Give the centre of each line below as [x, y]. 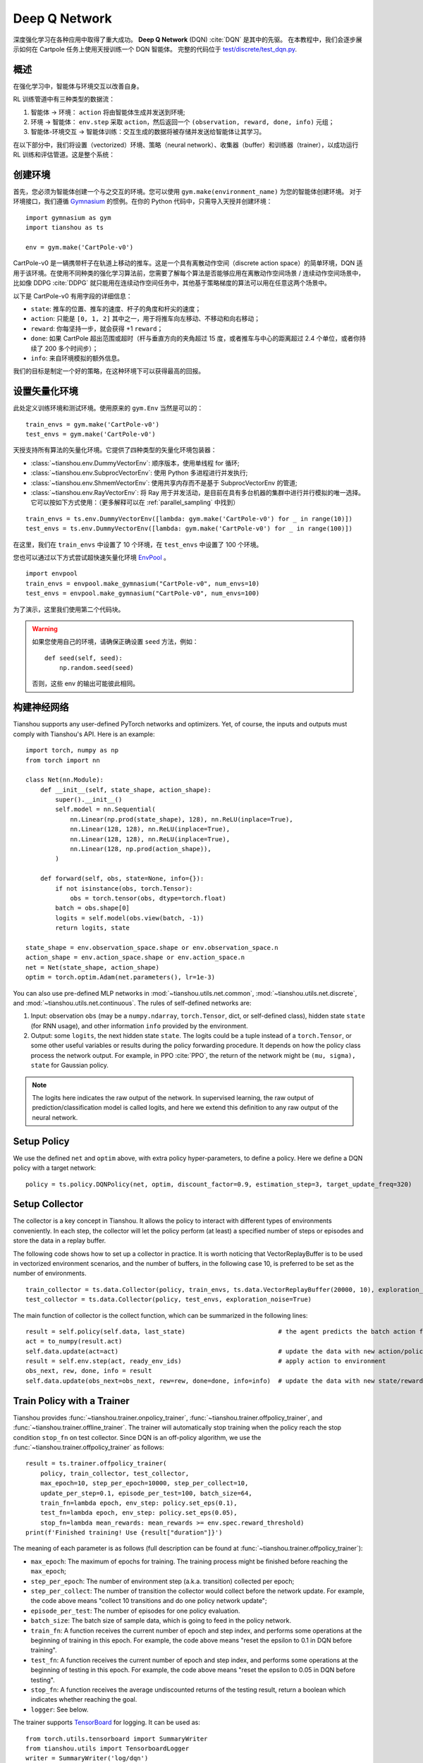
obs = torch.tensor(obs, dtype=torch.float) [148, 898]
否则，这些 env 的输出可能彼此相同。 [85, 683]
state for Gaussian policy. [70, 1066]
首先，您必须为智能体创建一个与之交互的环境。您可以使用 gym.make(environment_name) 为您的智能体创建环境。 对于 [188, 192]
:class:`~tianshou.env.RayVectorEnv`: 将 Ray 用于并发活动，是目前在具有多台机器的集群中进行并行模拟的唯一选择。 [197, 492]
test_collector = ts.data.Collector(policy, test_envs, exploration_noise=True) [169, 1300]
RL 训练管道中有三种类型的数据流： [64, 99]
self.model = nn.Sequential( [106, 810]
